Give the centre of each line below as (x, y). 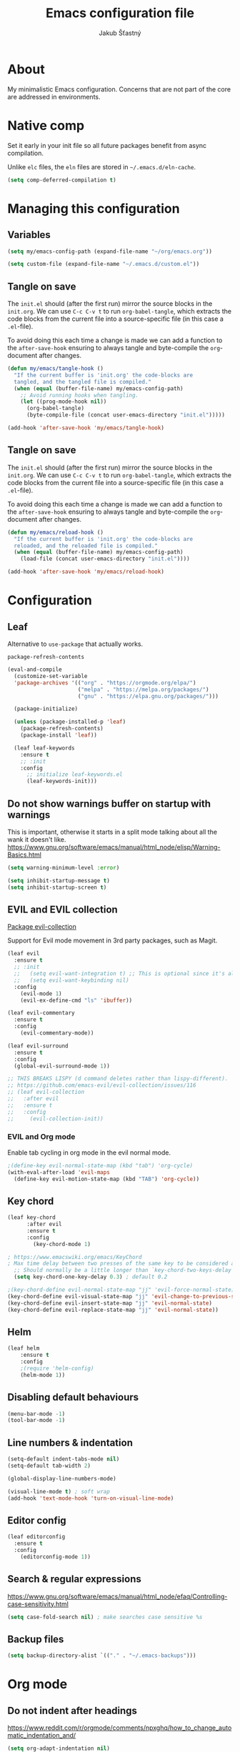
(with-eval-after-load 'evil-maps (59, 1172)
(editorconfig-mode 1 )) (56, 1557)
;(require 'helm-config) (57, 1369)
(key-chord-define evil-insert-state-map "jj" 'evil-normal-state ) (110, 1303)
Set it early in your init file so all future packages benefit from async (107, 145)
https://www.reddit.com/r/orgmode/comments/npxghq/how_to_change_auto (120, 1728)
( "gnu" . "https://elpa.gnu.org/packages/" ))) (148, 696)
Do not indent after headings (72, 1710)
